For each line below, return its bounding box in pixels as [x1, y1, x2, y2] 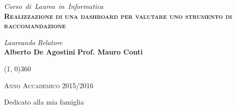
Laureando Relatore [4, 37, 62, 47]
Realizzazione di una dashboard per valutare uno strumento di [4, 10, 232, 21]
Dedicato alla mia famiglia [4, 97, 84, 107]
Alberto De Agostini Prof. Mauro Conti [4, 47, 143, 57]
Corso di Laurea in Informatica [4, 1, 104, 11]
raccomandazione [4, 20, 66, 31]
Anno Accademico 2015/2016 [4, 80, 94, 90]
